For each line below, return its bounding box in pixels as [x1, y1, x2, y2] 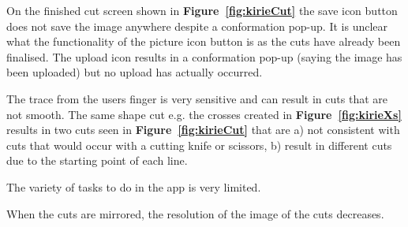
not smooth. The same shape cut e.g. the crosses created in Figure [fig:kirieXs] [6, 106, 402, 122]
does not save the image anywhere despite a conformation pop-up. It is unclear [6, 17, 388, 34]
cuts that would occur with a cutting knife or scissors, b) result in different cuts [6, 136, 392, 153]
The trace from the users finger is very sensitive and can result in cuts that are [6, 90, 387, 106]
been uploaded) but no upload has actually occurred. [6, 64, 263, 80]
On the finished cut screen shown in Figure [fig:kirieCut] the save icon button [6, 2, 398, 18]
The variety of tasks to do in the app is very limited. [6, 178, 261, 195]
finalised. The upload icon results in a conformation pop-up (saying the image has [6, 48, 402, 65]
